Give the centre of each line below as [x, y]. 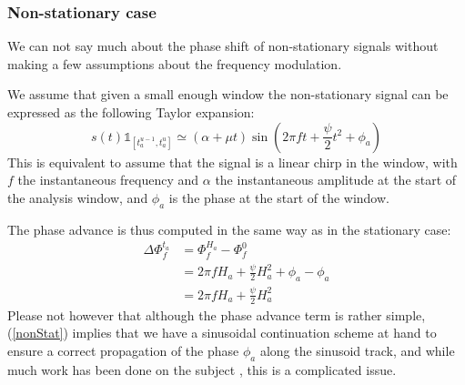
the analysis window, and [78, 197]
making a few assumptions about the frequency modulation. [175, 63]
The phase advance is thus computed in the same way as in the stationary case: [229, 229]
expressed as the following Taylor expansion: [131, 112]
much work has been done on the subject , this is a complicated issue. [202, 369]
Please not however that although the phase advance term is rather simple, [217, 314]
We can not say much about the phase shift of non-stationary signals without [223, 46]
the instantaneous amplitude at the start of [336, 180]
